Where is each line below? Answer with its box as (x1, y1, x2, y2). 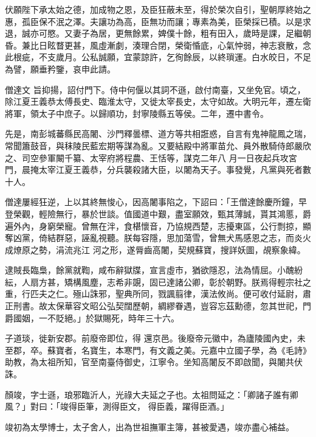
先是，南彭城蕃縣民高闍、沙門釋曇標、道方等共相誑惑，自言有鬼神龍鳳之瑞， (5, 127, 311, 140)
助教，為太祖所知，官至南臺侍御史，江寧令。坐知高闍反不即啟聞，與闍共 (5, 355, 294, 368)
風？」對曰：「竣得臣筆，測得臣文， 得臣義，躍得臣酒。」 (5, 400, 229, 413)
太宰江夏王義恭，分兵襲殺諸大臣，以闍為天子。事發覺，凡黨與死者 (38, 163, 303, 176)
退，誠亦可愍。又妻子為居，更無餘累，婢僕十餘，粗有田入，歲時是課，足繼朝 (5, 27, 311, 40)
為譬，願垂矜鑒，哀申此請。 (5, 62, 115, 75)
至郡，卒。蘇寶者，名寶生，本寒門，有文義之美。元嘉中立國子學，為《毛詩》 (5, 343, 311, 356)
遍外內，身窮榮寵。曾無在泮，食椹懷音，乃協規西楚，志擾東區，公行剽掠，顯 (5, 219, 311, 232)
